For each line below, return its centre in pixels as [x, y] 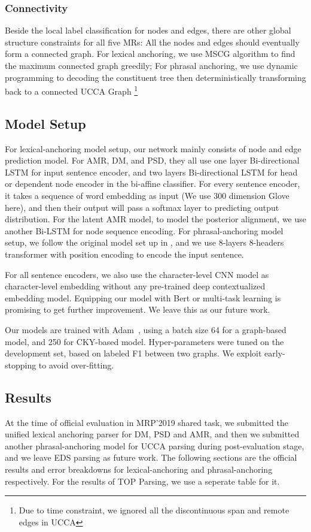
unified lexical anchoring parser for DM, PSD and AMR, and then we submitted [152, 434]
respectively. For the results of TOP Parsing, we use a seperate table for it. [142, 481]
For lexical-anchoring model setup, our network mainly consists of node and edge [153, 148]
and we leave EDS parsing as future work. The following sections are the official [151, 457]
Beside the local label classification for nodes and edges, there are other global [148, 30]
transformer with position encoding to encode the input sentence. [124, 254]
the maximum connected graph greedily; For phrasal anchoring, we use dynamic [151, 65]
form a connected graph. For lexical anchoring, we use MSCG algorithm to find [150, 54]
